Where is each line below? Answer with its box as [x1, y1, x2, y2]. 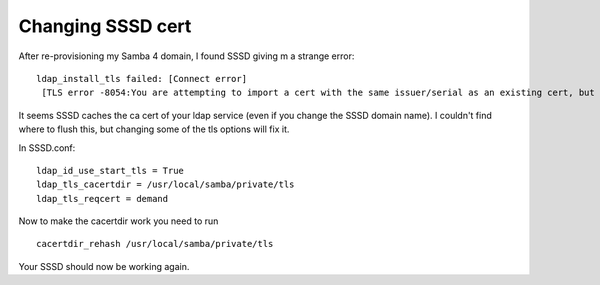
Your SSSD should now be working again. [18, 260, 190, 272]
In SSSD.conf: [18, 141, 76, 154]
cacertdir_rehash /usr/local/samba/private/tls [36, 238, 274, 250]
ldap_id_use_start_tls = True [36, 165, 185, 176]
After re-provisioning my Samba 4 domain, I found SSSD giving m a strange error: [18, 50, 355, 62]
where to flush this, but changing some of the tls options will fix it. [18, 123, 290, 135]
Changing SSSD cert [18, 15, 192, 37]
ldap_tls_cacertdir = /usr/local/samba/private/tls [36, 179, 295, 190]
